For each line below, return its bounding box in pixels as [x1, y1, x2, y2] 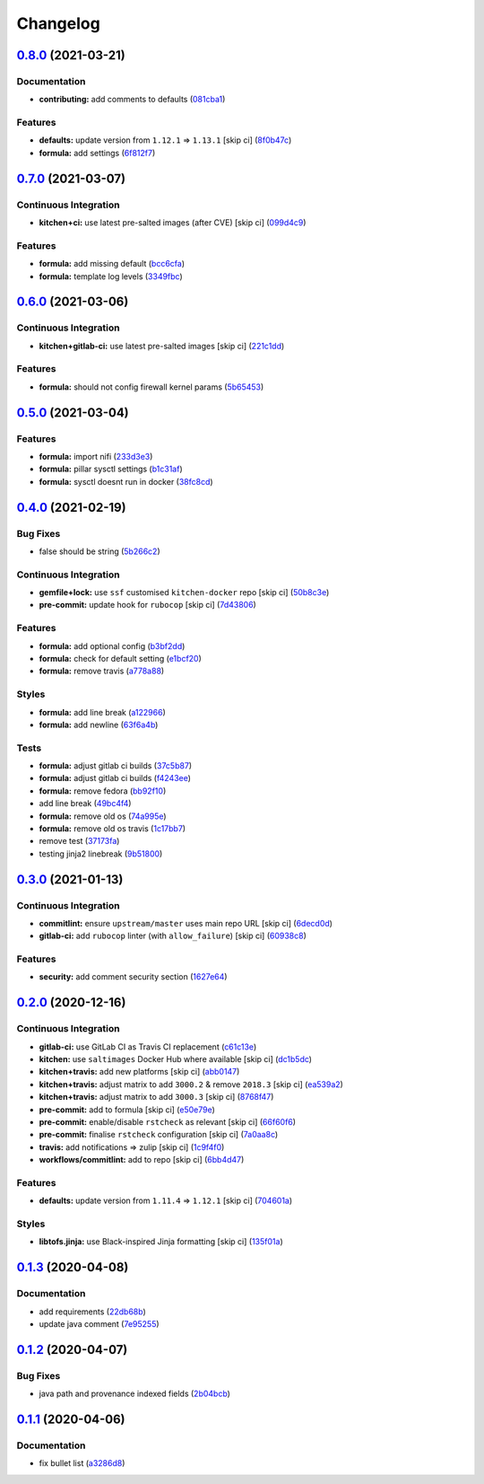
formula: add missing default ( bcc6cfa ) [39, 259, 186, 269]
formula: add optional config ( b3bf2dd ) [39, 640, 186, 651]
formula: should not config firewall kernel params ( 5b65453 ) [39, 382, 264, 392]
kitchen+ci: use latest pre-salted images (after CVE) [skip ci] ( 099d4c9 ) [39, 217, 307, 228]
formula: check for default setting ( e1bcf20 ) [39, 653, 202, 663]
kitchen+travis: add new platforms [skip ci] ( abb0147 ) [39, 1067, 240, 1077]
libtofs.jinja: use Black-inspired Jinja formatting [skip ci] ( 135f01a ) [39, 1236, 283, 1247]
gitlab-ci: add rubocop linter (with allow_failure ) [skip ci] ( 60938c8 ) [39, 930, 307, 942]
